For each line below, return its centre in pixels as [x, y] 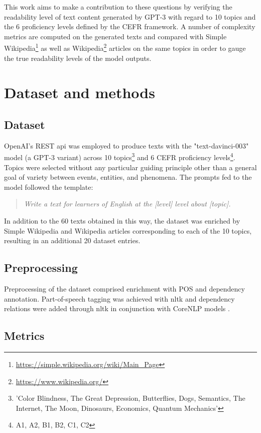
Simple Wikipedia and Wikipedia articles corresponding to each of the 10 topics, [128, 230]
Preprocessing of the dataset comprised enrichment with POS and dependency [124, 288]
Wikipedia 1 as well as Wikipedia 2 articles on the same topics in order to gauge [125, 47]
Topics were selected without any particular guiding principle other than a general [130, 167]
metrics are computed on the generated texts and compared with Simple [115, 36]
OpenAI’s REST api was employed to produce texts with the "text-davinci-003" [126, 145]
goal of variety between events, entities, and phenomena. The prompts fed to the [128, 177]
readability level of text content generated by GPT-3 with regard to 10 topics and [130, 16]
